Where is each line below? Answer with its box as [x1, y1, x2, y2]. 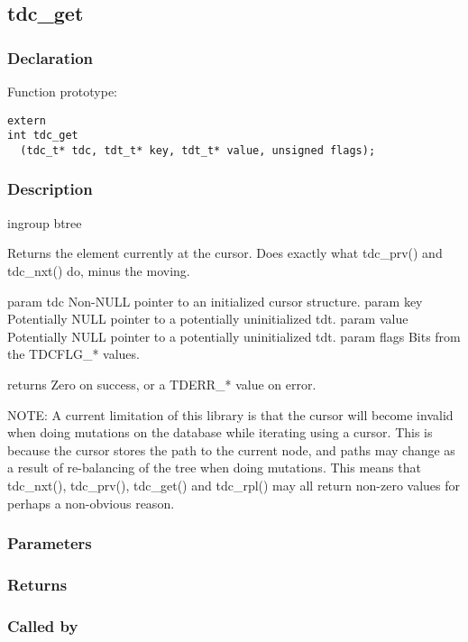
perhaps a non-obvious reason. [7, 493, 175, 512]
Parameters [7, 532, 92, 555]
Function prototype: [7, 82, 117, 100]
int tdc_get [7, 129, 78, 142]
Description [7, 178, 93, 200]
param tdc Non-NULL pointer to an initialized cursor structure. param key [7, 291, 423, 310]
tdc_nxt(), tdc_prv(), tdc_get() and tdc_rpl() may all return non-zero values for [7, 475, 461, 494]
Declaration [7, 46, 94, 69]
